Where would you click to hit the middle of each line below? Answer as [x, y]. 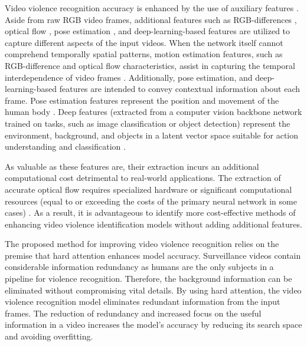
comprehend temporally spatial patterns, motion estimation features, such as [144, 54]
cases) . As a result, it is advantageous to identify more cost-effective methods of [150, 212]
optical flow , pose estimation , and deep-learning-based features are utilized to [148, 31]
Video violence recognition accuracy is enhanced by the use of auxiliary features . [152, 8]
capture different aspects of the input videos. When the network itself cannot [144, 42]
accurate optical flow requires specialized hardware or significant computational [148, 189]
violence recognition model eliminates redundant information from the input [143, 301]
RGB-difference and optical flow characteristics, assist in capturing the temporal [150, 65]
